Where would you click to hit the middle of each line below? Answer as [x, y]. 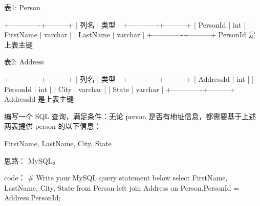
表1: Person [22, 7]
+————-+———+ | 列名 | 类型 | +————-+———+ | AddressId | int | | [129, 78]
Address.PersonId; [32, 198]
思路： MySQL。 [32, 160]
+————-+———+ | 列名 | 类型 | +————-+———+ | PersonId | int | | [127, 24]
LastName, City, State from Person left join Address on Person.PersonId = [122, 187]
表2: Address [24, 62]
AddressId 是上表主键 [39, 99]
